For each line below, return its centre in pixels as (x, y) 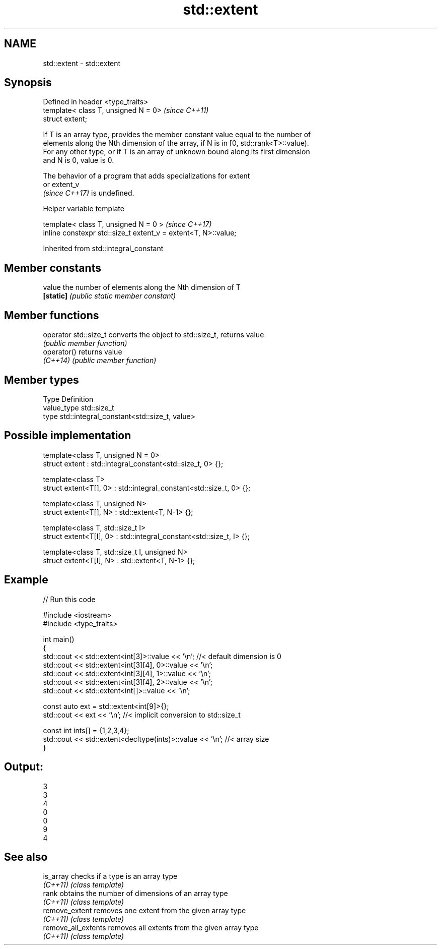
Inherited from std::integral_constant (103, 249)
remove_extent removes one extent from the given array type (144, 911)
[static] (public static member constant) (109, 296)
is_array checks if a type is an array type (110, 876)
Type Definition (68, 399)
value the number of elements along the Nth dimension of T (142, 287)
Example (26, 580)
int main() (59, 639)
